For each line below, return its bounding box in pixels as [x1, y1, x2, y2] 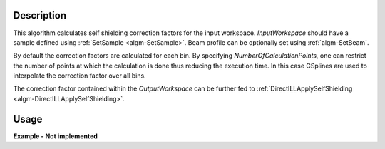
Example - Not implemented [13, 132, 98, 140]
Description [13, 9, 67, 21]
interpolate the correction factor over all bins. [13, 71, 146, 80]
